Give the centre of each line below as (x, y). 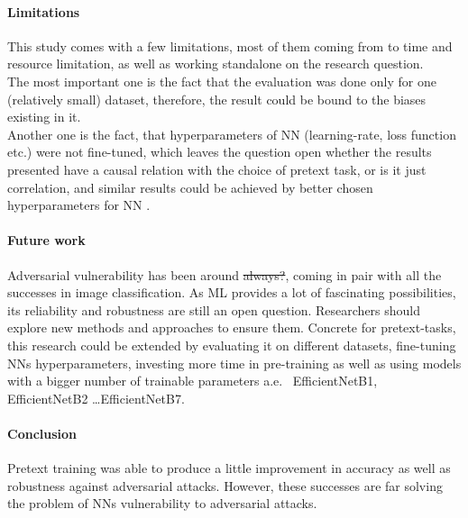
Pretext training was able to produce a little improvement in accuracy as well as (229, 468)
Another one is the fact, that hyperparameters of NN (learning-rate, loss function (232, 134)
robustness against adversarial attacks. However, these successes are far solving (225, 485)
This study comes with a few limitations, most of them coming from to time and (230, 45)
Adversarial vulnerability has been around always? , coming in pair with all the (225, 274)
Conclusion (42, 433)
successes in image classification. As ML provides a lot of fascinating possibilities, (232, 292)
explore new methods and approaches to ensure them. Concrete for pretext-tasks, (232, 327)
